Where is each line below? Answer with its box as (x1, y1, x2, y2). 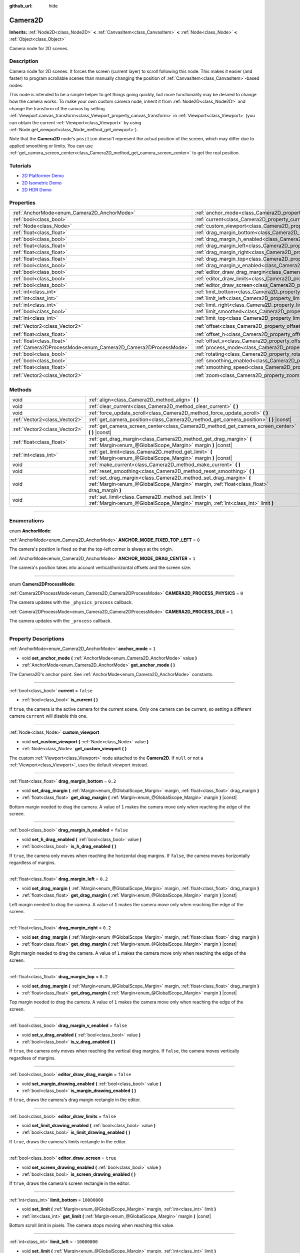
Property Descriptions (9, 635, 64, 642)
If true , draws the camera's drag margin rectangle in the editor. (9, 1097, 141, 1103)
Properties (9, 199, 36, 206)
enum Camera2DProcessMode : (9, 581, 76, 587)
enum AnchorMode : (9, 528, 52, 534)
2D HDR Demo (21, 187, 52, 193)
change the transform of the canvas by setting (9, 105, 105, 111)
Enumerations (9, 517, 44, 524)
